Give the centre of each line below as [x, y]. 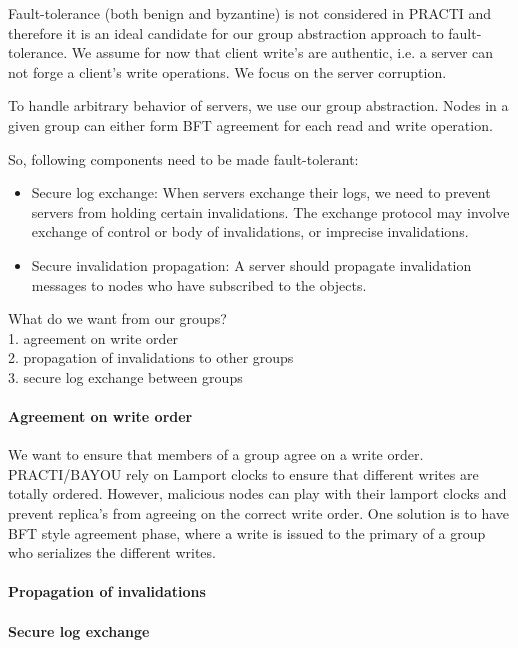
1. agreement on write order [93, 337]
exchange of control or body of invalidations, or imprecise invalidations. [250, 231]
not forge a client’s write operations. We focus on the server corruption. [227, 71]
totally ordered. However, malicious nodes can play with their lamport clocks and [257, 493]
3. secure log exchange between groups [125, 376]
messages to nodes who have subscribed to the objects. [199, 284]
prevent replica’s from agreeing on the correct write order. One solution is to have [259, 513]
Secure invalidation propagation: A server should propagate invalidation [251, 264]
